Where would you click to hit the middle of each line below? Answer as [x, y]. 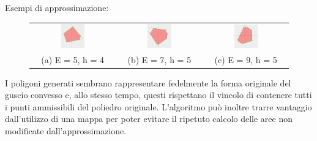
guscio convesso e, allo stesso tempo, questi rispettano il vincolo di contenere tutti [158, 95]
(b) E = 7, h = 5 [159, 59]
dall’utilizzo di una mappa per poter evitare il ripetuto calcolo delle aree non [149, 119]
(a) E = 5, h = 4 [73, 59]
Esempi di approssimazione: [57, 7]
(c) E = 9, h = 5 [246, 59]
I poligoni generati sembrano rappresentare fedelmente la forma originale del [148, 82]
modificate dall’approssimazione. [66, 131]
